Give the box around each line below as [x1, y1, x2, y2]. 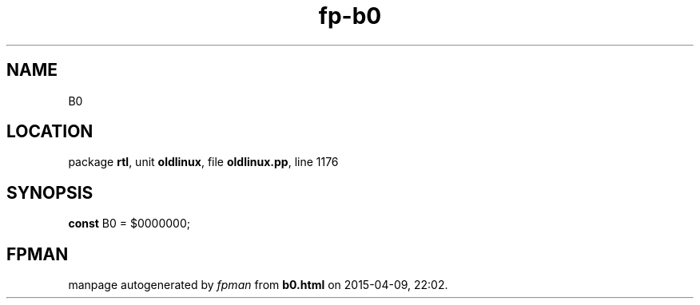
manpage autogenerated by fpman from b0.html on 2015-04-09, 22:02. [68, 278, 448, 292]
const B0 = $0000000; [68, 216, 191, 231]
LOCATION [6, 121, 93, 142]
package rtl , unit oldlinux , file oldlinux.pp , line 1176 [68, 155, 339, 169]
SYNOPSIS [6, 182, 93, 203]
